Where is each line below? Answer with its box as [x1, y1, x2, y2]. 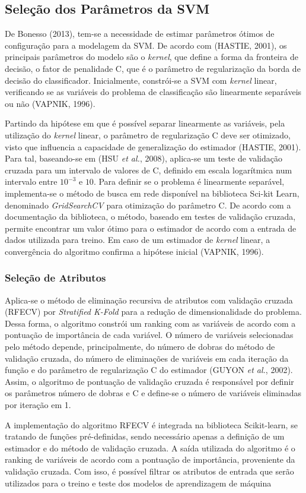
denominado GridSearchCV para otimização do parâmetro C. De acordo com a [5, 198, 291, 211]
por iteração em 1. [5, 399, 71, 411]
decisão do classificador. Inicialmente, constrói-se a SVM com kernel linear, [5, 74, 277, 86]
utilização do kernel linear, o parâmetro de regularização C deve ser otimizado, [5, 128, 291, 141]
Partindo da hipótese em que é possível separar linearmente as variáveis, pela [5, 117, 285, 129]
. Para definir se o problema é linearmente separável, [93, 175, 285, 188]
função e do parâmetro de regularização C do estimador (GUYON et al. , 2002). [5, 364, 293, 376]
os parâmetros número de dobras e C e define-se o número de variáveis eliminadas [5, 387, 301, 399]
